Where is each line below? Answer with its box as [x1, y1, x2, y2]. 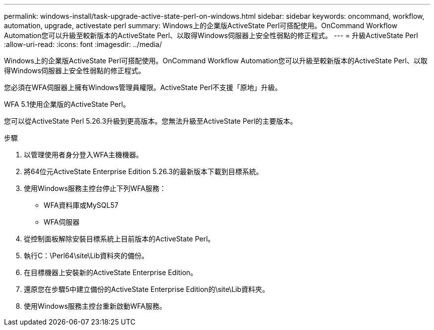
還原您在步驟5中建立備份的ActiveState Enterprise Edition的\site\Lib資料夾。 [24, 285, 270, 293]
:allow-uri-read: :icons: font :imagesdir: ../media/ [4, 40, 162, 48]
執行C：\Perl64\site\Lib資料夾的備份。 [24, 251, 149, 260]
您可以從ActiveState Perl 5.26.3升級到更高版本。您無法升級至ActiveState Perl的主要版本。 [4, 117, 297, 125]
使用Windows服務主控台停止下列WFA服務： [24, 184, 166, 192]
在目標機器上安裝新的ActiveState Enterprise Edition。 [24, 268, 198, 277]
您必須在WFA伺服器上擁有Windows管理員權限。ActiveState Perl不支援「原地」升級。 [4, 83, 282, 92]
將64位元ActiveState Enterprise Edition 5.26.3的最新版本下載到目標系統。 [24, 167, 263, 176]
